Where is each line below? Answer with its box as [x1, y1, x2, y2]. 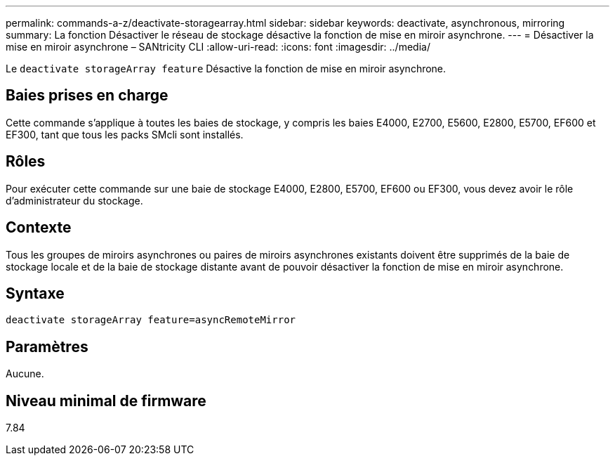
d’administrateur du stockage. [6, 194, 143, 207]
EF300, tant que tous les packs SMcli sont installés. [6, 128, 244, 141]
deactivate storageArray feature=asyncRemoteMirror [6, 314, 296, 326]
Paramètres [6, 337, 88, 356]
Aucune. [6, 368, 44, 380]
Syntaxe [6, 284, 65, 302]
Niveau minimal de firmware [6, 391, 206, 410]
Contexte [6, 219, 72, 237]
